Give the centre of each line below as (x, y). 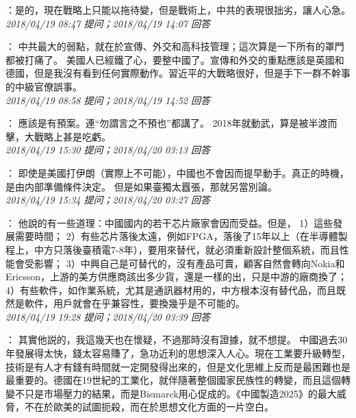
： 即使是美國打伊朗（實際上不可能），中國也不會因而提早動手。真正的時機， (177, 172)
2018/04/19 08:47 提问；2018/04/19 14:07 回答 (108, 23)
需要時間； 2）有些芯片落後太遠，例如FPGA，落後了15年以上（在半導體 (176, 236)
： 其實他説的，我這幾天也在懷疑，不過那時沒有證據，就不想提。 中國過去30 (177, 340)
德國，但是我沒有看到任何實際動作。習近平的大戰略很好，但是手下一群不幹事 (178, 73)
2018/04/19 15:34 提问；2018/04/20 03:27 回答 (108, 200)
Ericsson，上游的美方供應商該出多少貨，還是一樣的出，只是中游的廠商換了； (176, 276)
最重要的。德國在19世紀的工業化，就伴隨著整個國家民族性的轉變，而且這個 (173, 380)
